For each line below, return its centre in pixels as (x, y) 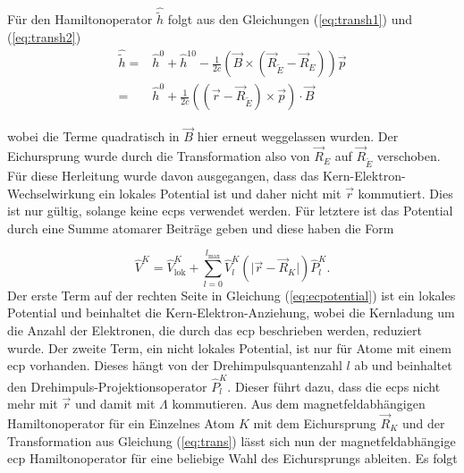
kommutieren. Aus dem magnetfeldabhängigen (299, 404)
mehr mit (33, 404)
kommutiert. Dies (405, 193)
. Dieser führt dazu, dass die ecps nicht (334, 386)
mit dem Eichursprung (315, 422)
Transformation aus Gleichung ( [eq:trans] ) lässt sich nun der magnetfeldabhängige (232, 440)
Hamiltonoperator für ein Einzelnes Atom (121, 422)
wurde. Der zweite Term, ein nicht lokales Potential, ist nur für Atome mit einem (229, 347)
